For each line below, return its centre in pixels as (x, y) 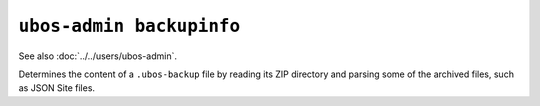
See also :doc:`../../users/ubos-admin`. (97, 56)
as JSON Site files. (56, 88)
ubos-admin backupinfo (129, 26)
